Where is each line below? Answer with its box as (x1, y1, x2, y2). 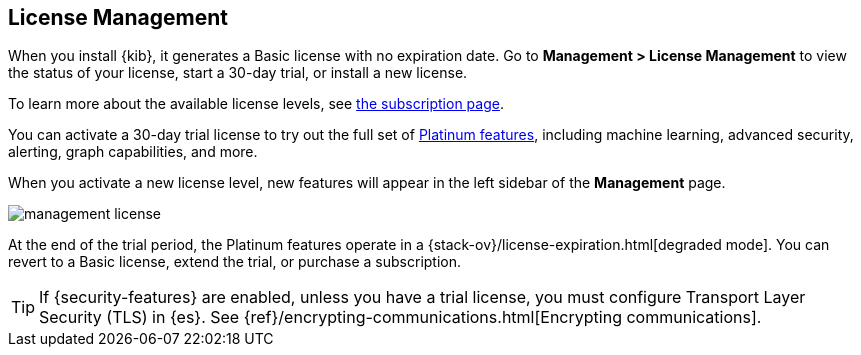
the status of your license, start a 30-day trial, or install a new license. (8, 64, 468, 82)
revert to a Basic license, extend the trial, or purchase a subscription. (8, 253, 462, 271)
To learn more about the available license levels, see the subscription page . (8, 95, 504, 113)
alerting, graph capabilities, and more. (8, 143, 258, 161)
